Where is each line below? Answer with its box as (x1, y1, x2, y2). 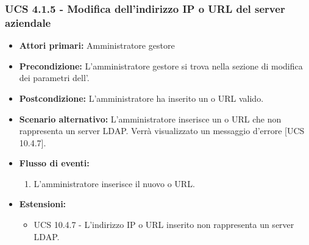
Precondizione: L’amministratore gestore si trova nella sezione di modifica (19, 59, 303, 72)
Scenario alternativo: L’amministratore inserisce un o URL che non (19, 112, 282, 125)
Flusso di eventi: (19, 157, 90, 169)
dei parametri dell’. (19, 71, 90, 84)
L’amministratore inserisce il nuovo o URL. (34, 177, 195, 190)
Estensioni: (19, 197, 66, 210)
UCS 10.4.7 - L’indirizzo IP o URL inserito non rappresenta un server (34, 218, 294, 231)
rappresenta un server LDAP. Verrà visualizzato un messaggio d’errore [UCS (19, 124, 305, 137)
